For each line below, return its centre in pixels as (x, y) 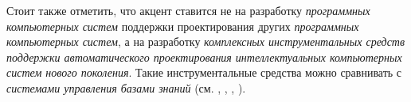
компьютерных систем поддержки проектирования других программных (183, 26)
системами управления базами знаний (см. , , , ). (126, 87)
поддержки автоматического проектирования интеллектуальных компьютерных (204, 57)
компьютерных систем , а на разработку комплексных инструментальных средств (206, 42)
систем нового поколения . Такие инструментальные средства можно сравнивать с (204, 72)
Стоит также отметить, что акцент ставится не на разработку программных (188, 10)
